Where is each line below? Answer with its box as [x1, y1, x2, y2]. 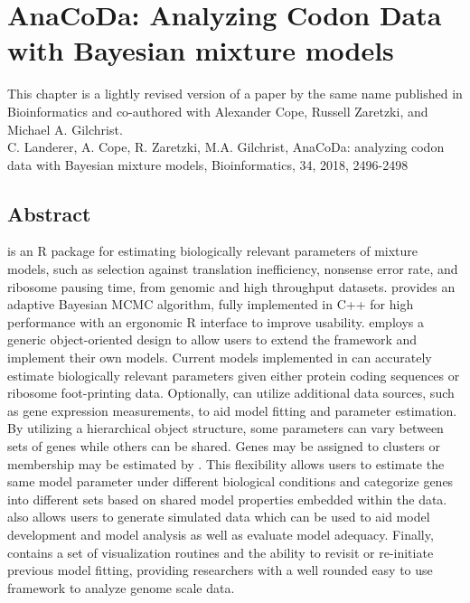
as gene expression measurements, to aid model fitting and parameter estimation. [7, 400, 457, 419]
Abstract [7, 199, 91, 227]
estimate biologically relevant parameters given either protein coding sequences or [7, 365, 460, 384]
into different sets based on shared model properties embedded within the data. [7, 489, 447, 508]
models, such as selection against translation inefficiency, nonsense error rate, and [7, 259, 458, 278]
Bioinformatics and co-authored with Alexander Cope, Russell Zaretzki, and [7, 101, 428, 120]
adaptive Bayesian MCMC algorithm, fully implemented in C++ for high [7, 295, 414, 314]
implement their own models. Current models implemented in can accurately [7, 348, 432, 367]
